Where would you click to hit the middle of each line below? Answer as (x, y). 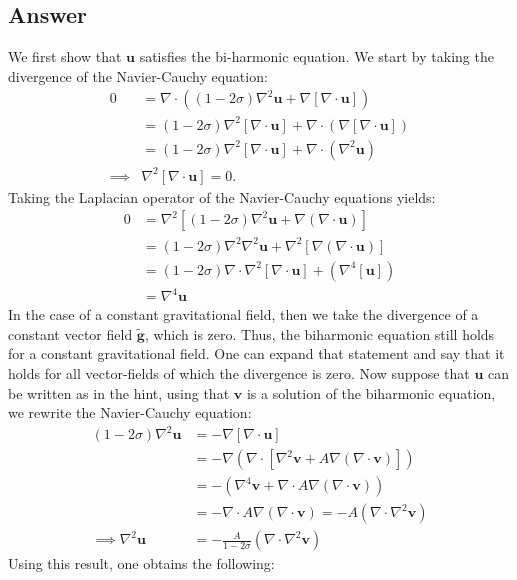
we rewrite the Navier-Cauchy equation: (130, 412)
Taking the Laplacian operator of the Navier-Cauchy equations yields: (222, 196)
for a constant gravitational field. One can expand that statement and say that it (256, 353)
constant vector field (70, 333)
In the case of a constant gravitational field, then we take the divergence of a (243, 314)
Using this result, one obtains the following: (141, 563)
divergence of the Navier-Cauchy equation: (138, 75)
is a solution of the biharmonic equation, (371, 392)
